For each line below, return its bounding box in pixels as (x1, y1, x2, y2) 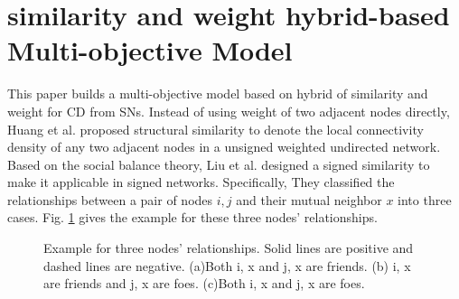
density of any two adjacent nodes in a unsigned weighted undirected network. (7, 137, 441, 156)
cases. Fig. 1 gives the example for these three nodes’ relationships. (7, 208, 378, 227)
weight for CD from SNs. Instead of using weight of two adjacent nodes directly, (7, 101, 450, 120)
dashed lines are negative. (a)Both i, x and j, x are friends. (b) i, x (43, 256, 411, 275)
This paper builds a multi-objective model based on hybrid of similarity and (7, 84, 428, 103)
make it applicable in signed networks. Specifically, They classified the (7, 173, 395, 192)
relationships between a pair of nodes (7, 190, 213, 209)
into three (398, 190, 452, 209)
